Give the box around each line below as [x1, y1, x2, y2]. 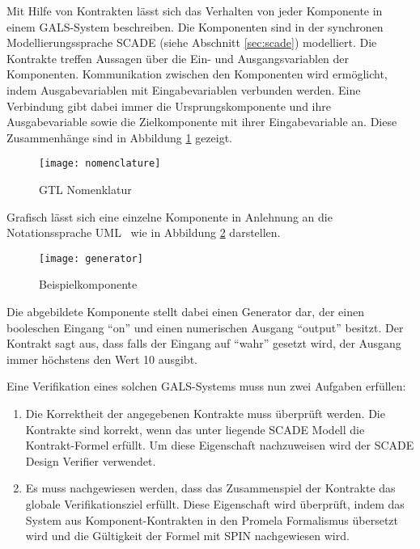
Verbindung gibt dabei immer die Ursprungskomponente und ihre [6, 97, 331, 114]
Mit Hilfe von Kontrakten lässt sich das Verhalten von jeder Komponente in [6, 2, 383, 19]
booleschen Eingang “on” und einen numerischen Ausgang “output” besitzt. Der [6, 319, 404, 336]
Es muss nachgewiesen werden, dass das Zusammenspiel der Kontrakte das [25, 479, 396, 496]
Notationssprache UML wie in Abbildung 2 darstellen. [6, 224, 281, 241]
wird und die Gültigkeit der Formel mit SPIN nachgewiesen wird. [25, 527, 350, 544]
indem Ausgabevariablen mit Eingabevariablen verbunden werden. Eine [6, 81, 361, 98]
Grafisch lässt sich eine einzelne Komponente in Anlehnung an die [6, 208, 333, 225]
